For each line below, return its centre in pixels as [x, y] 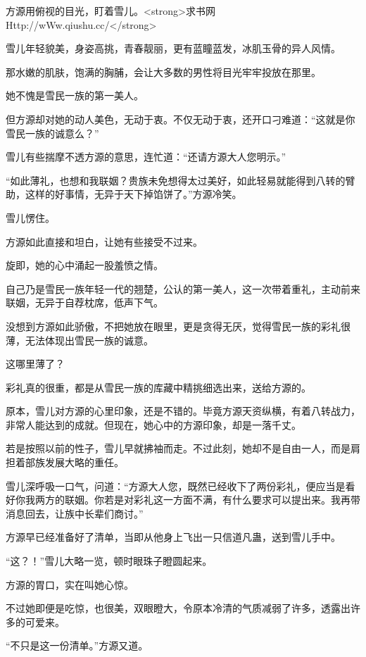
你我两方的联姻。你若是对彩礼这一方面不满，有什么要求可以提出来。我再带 [188, 500]
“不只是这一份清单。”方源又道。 [77, 645]
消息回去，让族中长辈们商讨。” [75, 513]
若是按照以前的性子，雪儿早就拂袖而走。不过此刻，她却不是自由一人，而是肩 [183, 448]
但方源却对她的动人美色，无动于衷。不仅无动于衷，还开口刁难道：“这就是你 [181, 119]
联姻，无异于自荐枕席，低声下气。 [84, 302]
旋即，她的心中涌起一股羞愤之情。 [84, 265]
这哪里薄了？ [35, 364]
